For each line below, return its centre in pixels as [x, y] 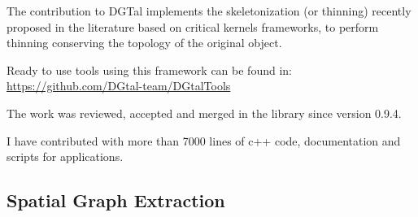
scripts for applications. [65, 156]
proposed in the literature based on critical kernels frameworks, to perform [193, 26]
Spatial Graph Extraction [116, 200]
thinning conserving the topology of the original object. [144, 43]
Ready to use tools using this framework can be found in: [149, 69]
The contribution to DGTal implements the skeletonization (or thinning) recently [209, 11]
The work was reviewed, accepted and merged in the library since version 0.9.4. [204, 113]
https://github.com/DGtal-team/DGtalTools [119, 86]
